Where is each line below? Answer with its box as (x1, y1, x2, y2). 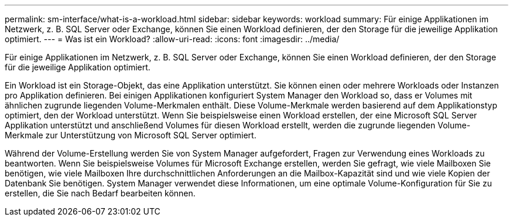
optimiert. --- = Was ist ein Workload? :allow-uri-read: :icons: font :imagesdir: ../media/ (5, 34, 340, 44)
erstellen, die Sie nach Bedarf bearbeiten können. (5, 188, 196, 198)
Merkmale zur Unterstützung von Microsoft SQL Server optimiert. (5, 130, 256, 140)
